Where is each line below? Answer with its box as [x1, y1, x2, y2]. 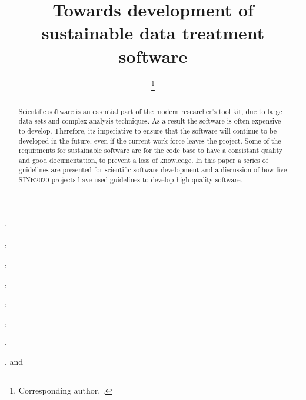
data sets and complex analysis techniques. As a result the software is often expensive [18, 116, 281, 126]
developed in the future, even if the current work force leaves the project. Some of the [18, 135, 281, 145]
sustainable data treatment [41, 21, 265, 45]
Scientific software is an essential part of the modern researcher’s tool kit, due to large [18, 106, 282, 116]
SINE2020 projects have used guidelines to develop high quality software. [18, 175, 242, 185]
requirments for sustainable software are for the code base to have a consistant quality [18, 145, 282, 155]
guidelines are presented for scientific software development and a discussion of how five [18, 165, 287, 175]
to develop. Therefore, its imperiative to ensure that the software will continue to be [18, 125, 277, 135]
